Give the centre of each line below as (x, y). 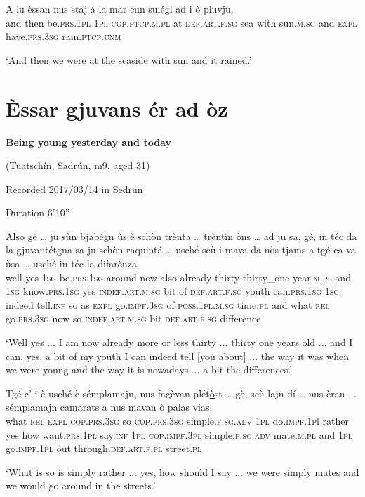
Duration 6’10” (38, 212)
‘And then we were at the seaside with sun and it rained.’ (129, 59)
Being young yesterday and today (88, 141)
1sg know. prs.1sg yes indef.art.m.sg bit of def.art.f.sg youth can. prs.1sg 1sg (173, 291)
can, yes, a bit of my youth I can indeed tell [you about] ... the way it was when (177, 356)
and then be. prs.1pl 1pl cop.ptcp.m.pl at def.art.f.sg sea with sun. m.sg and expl (181, 22)
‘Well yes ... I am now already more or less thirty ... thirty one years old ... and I (179, 342)
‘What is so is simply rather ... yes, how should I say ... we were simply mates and (182, 471)
